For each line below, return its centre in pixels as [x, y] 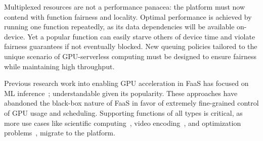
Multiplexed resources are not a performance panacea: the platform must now [125, 7]
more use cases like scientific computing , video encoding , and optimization [123, 123]
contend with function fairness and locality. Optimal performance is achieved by [128, 16]
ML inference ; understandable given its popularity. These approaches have [121, 93]
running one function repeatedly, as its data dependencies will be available [119, 27]
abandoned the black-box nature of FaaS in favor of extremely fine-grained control [131, 103]
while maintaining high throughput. [59, 66]
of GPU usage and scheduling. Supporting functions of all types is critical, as [123, 112]
